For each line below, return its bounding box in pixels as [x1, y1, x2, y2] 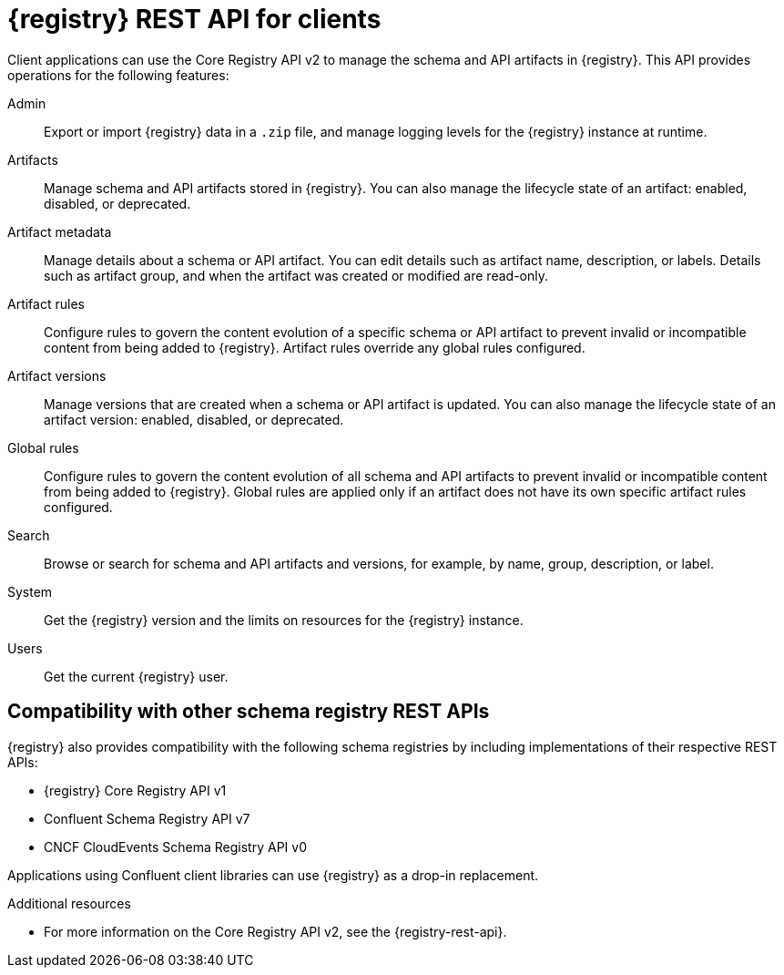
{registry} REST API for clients [7, 4, 382, 35]
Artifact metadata [7, 223, 112, 240]
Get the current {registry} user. [44, 668, 229, 684]
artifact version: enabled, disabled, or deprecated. [44, 411, 344, 427]
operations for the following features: [7, 67, 229, 83]
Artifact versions [7, 367, 107, 384]
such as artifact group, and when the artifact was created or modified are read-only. [44, 267, 548, 283]
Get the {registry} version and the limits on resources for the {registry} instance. [44, 611, 524, 628]
